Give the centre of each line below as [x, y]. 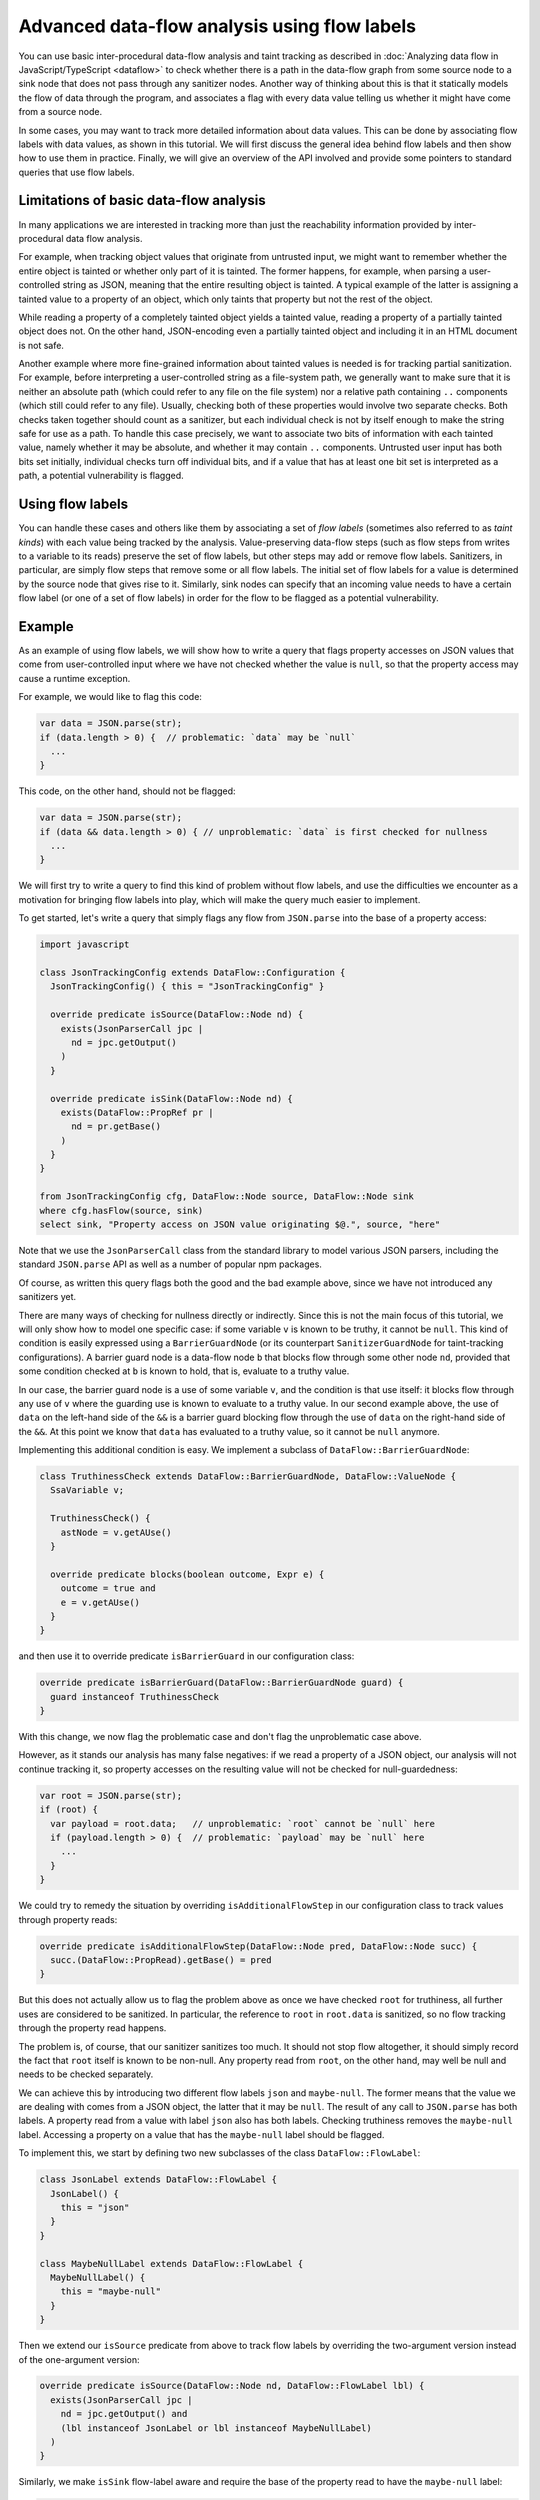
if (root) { [69, 1809]
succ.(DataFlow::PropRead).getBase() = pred [161, 1959]
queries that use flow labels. [76, 172]
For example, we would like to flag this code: [110, 697]
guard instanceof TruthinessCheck [135, 1696]
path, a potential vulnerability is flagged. [101, 476]
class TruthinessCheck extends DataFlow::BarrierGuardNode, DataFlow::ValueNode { [248, 1476]
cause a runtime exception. [74, 678]
